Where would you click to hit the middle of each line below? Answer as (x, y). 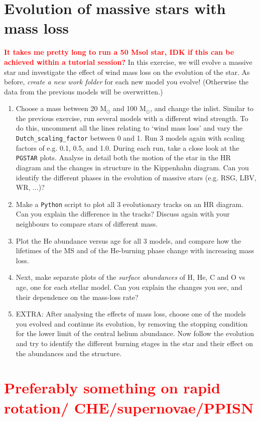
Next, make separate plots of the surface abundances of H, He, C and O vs (131, 277)
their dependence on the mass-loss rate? (77, 297)
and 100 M (129, 108)
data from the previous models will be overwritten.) (84, 91)
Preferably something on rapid (112, 388)
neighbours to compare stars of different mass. (87, 224)
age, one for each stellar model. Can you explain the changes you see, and (129, 287)
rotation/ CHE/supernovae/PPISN (129, 407)
